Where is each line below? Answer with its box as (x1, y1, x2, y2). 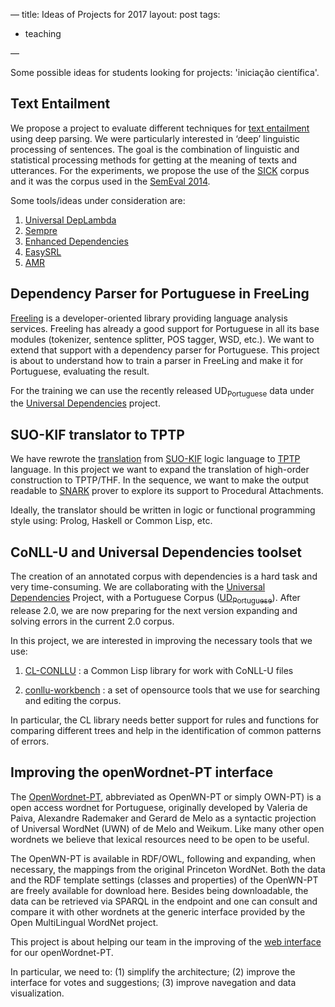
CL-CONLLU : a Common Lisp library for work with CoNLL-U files (24, 664, 294, 676)
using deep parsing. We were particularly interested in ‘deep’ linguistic (10, 132, 300, 144)
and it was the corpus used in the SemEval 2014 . (10, 175, 211, 187)
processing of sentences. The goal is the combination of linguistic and (10, 143, 300, 155)
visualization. (10, 987, 65, 999)
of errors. (10, 735, 50, 747)
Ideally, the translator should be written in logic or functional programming (10, 504, 316, 516)
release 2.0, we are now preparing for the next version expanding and (10, 604, 298, 616)
